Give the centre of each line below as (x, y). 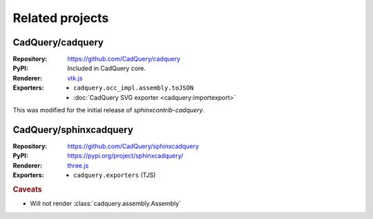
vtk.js (75, 78)
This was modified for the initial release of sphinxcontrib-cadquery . (109, 110)
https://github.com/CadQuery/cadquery (124, 59)
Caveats (27, 189)
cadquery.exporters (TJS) (115, 175)
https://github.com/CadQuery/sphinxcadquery (133, 146)
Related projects (61, 18)
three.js (78, 165)
